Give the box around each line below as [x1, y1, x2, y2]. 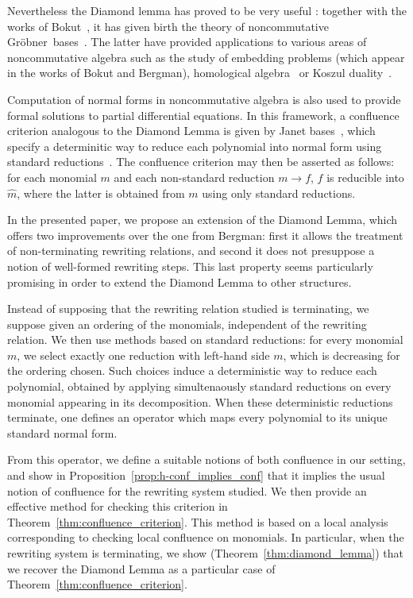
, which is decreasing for [283, 346, 400, 363]
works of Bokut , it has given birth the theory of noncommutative [7, 17, 329, 34]
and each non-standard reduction [114, 168, 275, 185]
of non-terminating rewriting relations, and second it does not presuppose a [7, 242, 375, 259]
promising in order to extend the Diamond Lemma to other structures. [7, 273, 352, 290]
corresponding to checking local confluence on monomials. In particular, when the [7, 529, 404, 546]
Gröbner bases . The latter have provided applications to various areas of [7, 33, 367, 50]
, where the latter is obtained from [17, 184, 185, 201]
